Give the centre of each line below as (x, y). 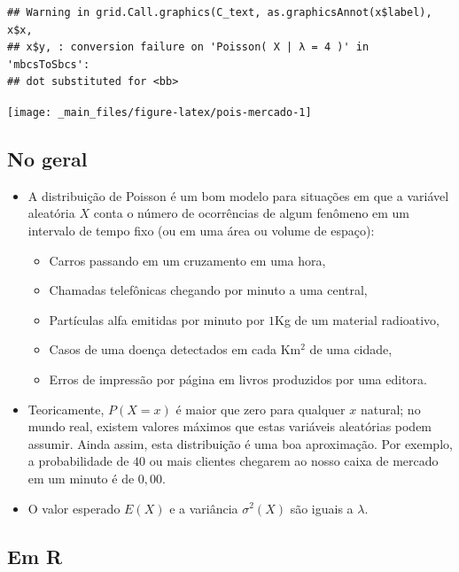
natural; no (390, 409)
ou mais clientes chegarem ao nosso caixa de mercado (294, 461)
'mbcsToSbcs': (49, 64)
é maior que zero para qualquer (261, 409)
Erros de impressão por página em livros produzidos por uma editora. (238, 379)
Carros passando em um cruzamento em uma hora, (187, 260)
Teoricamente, (66, 409)
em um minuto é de (81, 478)
